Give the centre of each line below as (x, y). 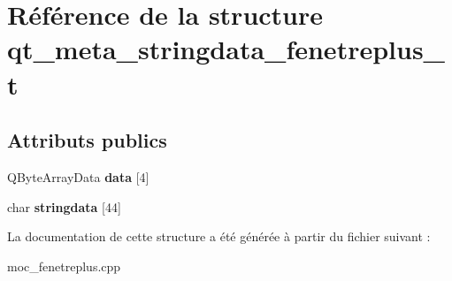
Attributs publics (87, 140)
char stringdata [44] (64, 206)
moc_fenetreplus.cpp (64, 266)
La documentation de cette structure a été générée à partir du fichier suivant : (219, 236)
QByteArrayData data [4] (78, 176)
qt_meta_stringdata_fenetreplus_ (226, 49)
